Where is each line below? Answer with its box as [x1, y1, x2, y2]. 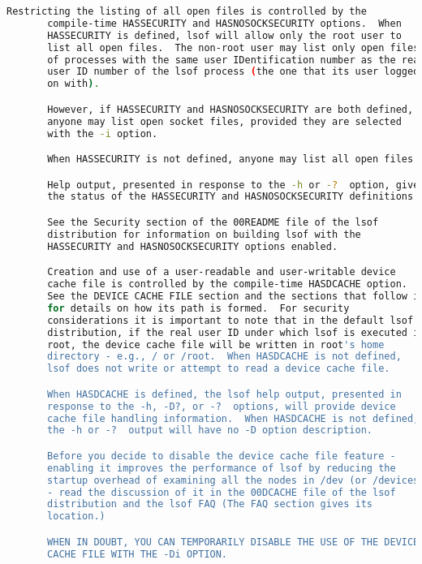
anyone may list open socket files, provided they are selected [47, 115, 402, 127]
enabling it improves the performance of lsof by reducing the [47, 462, 396, 474]
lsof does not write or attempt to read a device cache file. [47, 363, 390, 375]
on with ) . [47, 78, 100, 90]
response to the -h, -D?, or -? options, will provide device [47, 400, 396, 412]
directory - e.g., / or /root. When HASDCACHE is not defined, [47, 351, 402, 363]
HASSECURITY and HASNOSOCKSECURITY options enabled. [47, 240, 338, 252]
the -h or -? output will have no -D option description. [47, 424, 373, 437]
